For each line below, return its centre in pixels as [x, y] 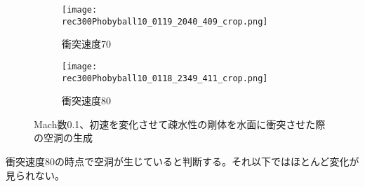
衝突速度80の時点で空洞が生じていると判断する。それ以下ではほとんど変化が [182, 161]
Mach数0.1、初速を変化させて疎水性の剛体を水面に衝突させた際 [180, 124]
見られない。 [35, 175]
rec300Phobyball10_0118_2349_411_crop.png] [165, 78]
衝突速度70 [86, 44]
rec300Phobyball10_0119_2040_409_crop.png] [165, 21]
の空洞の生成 [63, 138]
